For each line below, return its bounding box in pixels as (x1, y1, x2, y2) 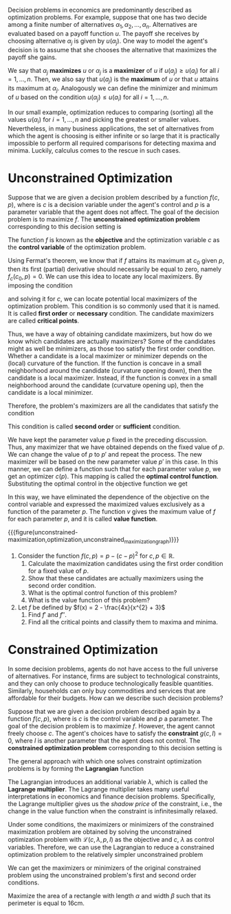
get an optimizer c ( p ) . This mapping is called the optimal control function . (8, 472, 219, 481)
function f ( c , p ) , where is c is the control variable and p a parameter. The (8, 715, 213, 723)
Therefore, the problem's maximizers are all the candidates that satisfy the (8, 402, 219, 410)
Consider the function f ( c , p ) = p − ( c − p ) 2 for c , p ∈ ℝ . (17, 550, 175, 560)
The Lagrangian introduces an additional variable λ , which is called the (8, 777, 208, 786)
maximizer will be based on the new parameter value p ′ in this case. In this (8, 457, 219, 466)
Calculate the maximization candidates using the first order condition (27, 559, 223, 567)
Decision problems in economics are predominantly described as (8, 6, 192, 14)
